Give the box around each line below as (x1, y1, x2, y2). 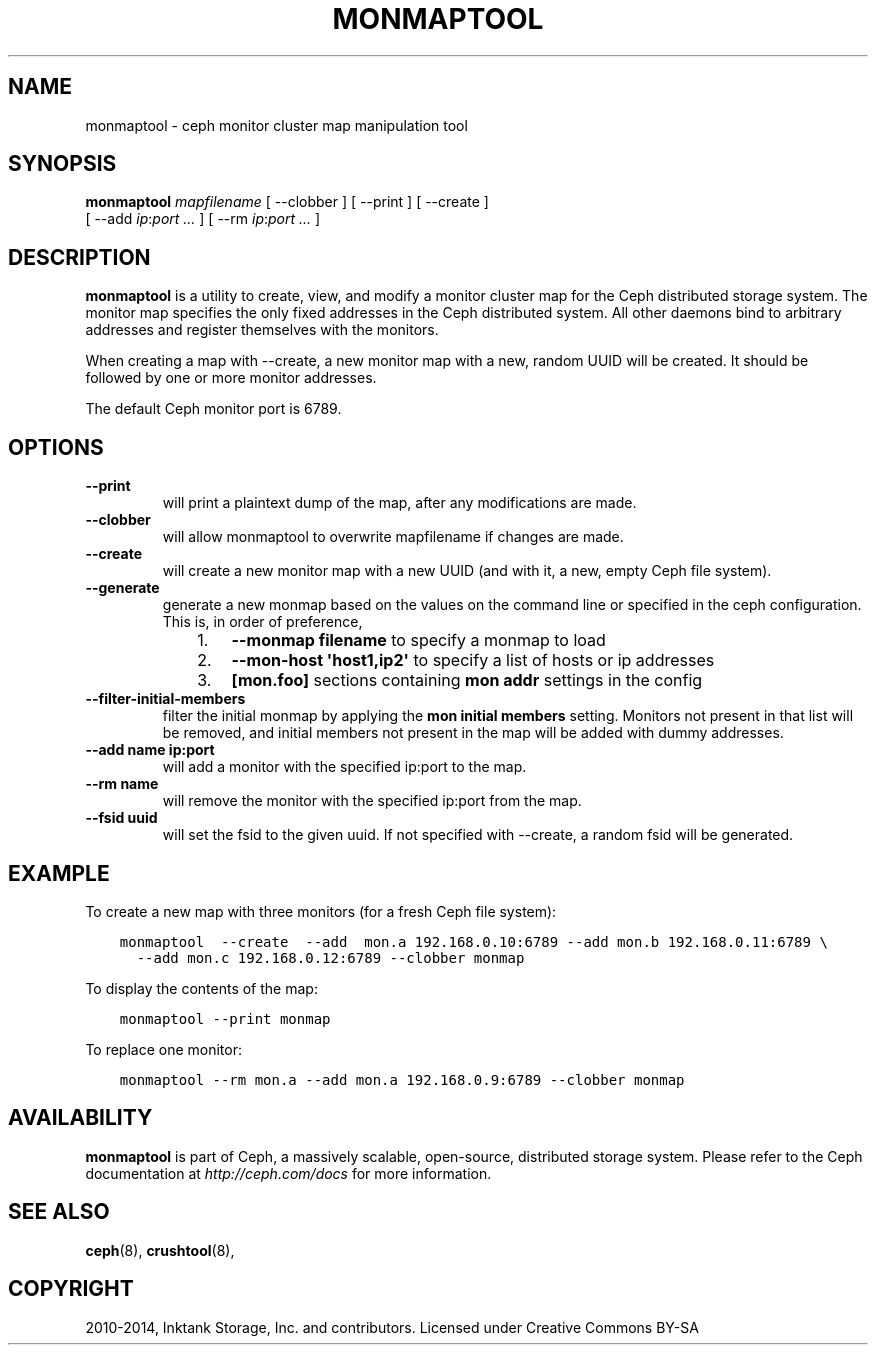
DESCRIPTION (8, 244, 151, 270)
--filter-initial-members (85, 690, 246, 708)
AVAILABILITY (8, 1105, 153, 1131)
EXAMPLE (8, 860, 110, 886)
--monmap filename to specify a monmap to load (231, 630, 606, 651)
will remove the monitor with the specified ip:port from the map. (162, 792, 582, 810)
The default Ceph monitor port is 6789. (85, 400, 342, 418)
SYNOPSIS (8, 151, 117, 177)
